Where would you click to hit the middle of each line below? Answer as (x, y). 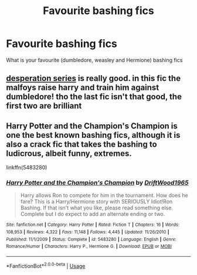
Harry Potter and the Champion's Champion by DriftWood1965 (97, 183)
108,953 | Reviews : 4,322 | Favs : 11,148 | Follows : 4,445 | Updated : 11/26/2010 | (88, 232)
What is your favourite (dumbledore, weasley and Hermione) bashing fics (94, 60)
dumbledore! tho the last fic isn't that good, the (94, 97)
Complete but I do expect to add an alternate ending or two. (93, 214)
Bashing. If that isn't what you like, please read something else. (96, 208)
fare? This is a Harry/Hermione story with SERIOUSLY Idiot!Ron (96, 202)
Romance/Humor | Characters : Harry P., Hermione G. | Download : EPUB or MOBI (89, 247)
